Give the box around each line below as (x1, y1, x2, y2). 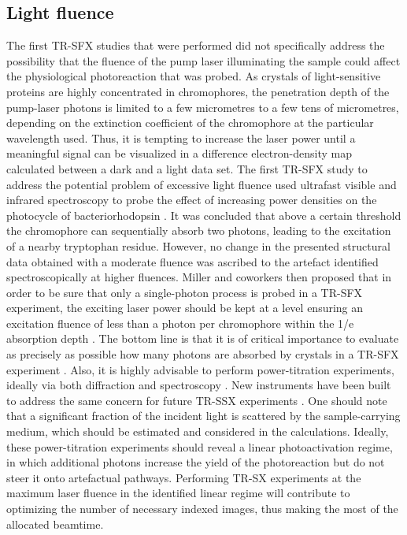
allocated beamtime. (6, 515, 104, 532)
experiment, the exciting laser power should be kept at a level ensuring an (6, 299, 364, 316)
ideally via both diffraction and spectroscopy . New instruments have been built (6, 377, 391, 393)
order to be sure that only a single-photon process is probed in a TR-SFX (6, 284, 363, 300)
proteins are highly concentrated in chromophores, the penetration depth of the (6, 83, 390, 99)
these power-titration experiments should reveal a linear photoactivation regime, (6, 438, 393, 455)
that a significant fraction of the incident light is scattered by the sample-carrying (6, 407, 401, 424)
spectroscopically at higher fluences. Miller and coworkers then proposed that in (6, 269, 392, 285)
